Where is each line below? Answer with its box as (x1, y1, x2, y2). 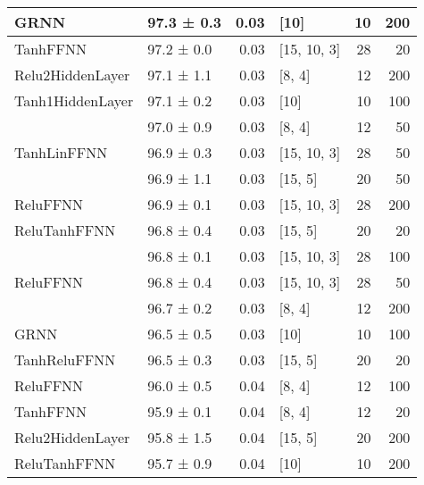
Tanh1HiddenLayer (14, 90, 134, 111)
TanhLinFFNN (14, 142, 108, 163)
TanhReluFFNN (14, 349, 116, 370)
